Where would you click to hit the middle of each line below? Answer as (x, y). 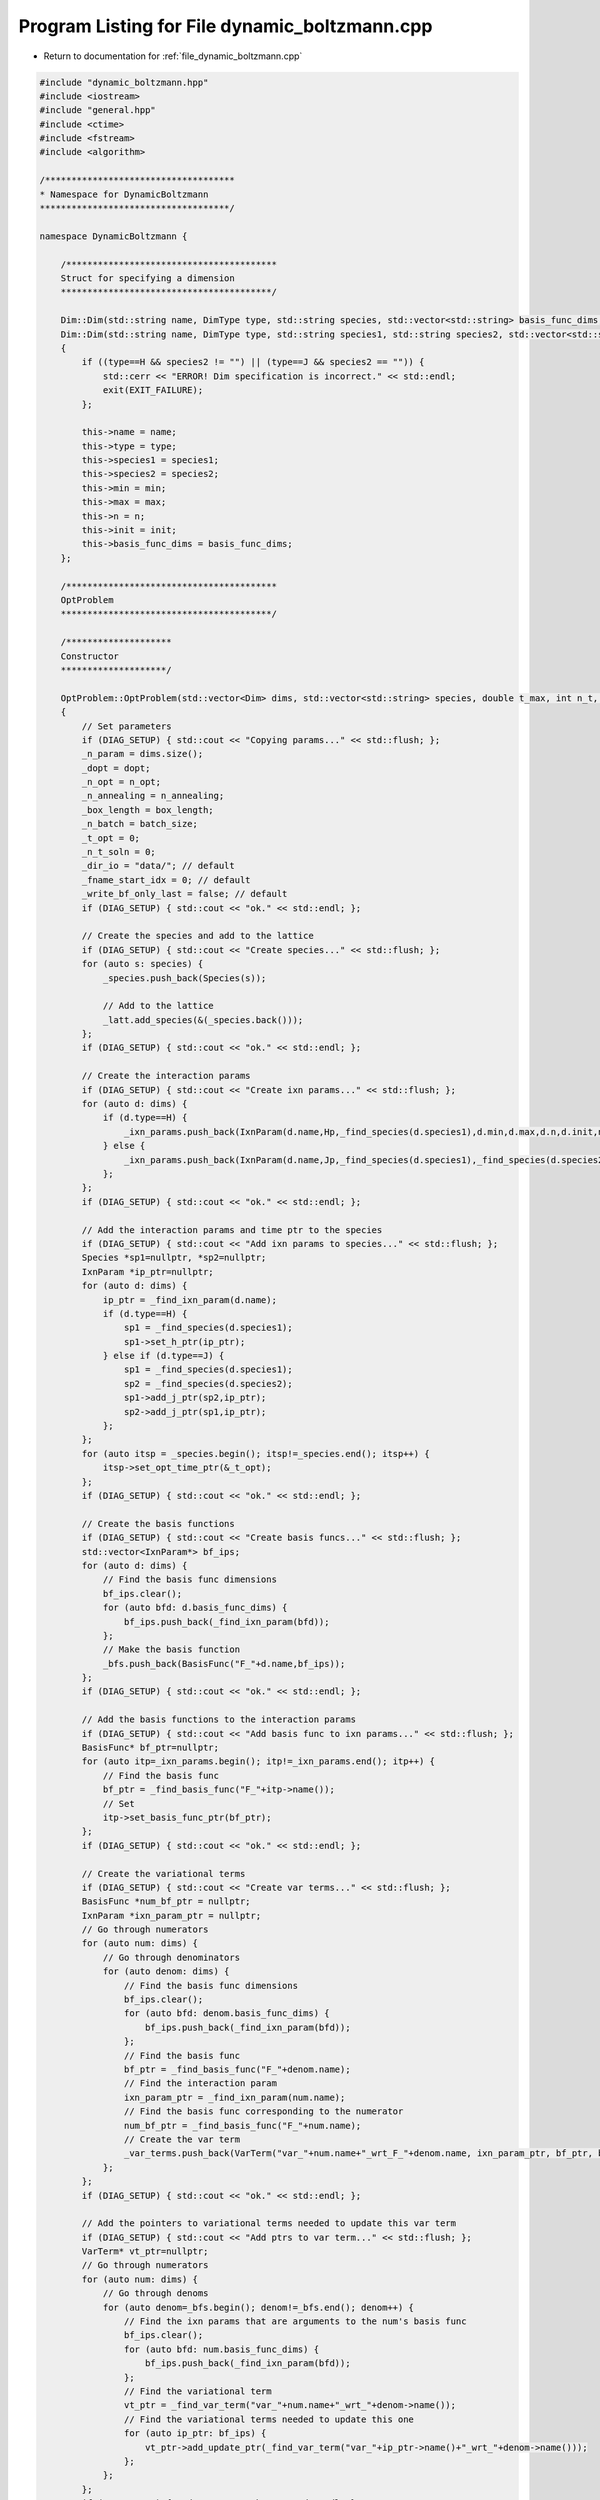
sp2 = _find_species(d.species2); (208, 1383)
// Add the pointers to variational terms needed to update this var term (269, 2223)
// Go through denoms (155, 2293)
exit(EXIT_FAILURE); (153, 390)
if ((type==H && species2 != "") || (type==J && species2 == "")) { (253, 362)
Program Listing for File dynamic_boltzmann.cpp (225, 26)
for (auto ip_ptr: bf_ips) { (195, 2433)
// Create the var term (181, 2139)
